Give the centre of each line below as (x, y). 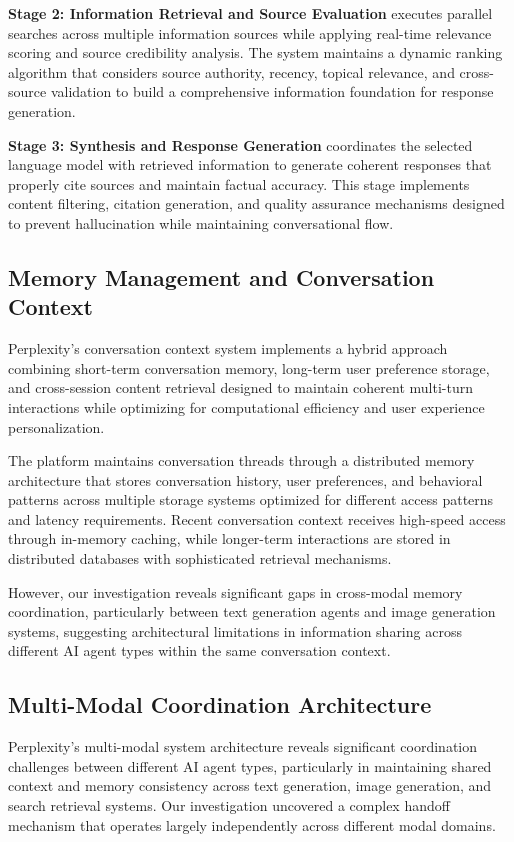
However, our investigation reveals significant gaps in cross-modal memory (235, 591)
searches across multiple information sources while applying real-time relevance (250, 32)
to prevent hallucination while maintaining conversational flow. (201, 222)
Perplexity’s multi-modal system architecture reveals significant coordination (242, 746)
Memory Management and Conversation (221, 276)
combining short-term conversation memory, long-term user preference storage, (249, 367)
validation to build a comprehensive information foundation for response (272, 91)
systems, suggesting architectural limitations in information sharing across (235, 630)
